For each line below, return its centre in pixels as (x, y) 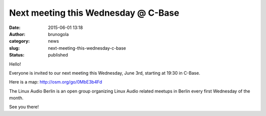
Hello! (15, 64)
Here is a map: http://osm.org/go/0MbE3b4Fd (56, 82)
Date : (15, 28)
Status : (17, 55)
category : (19, 41)
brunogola (58, 34)
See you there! (24, 107)
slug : (14, 48)
